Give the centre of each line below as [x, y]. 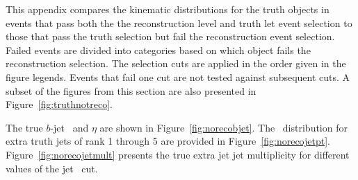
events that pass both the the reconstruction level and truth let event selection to [179, 22]
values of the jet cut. [52, 168]
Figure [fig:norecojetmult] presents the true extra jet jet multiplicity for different [178, 154]
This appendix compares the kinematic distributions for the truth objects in [168, 9]
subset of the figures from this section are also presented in [131, 90]
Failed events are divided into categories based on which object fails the [158, 49]
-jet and [70, 127]
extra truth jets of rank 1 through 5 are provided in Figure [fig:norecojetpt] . [168, 141]
